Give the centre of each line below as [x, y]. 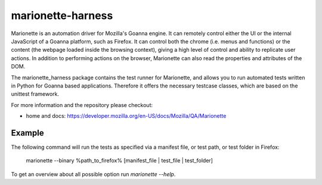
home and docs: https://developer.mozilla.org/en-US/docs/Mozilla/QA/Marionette [126, 116]
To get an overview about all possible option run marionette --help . [93, 174]
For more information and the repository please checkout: [82, 105]
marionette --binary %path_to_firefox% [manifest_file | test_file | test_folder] [119, 161]
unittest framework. [35, 94]
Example [27, 133]
